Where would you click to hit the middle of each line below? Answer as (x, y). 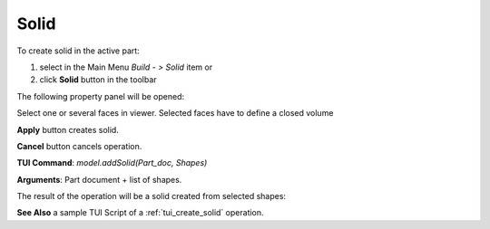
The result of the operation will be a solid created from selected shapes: (151, 196)
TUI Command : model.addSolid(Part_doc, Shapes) (112, 163)
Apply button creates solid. (68, 129)
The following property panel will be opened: (101, 96)
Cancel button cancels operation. (79, 146)
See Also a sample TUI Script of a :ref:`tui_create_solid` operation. (140, 213)
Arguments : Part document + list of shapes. (99, 179)
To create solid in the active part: (78, 51)
